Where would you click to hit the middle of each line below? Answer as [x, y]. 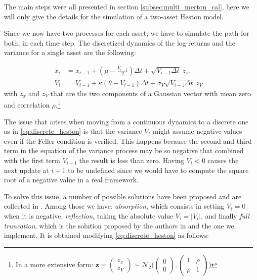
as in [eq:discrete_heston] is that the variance [73, 131]
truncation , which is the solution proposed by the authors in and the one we [119, 225]
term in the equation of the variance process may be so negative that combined [124, 150]
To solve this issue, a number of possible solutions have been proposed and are [123, 196]
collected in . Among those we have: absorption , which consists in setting [114, 206]
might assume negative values [197, 131]
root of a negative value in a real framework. [71, 180]
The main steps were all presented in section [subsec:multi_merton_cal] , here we [127, 6]
